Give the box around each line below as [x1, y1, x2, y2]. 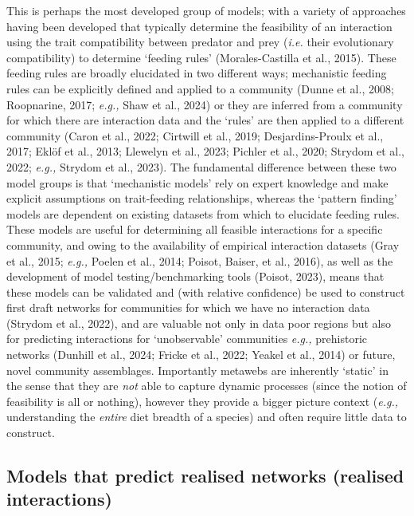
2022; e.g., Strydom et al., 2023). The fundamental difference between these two [6, 158, 396, 175]
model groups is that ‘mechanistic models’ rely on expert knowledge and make [6, 174, 389, 191]
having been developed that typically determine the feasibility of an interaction [6, 18, 393, 34]
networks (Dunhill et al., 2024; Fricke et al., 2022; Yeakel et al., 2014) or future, [6, 346, 396, 363]
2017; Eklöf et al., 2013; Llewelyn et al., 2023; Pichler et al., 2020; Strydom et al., [6, 143, 404, 160]
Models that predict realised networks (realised [6, 463, 404, 488]
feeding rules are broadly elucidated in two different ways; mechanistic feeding [6, 65, 387, 81]
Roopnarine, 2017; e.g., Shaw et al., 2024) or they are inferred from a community [6, 96, 403, 112]
